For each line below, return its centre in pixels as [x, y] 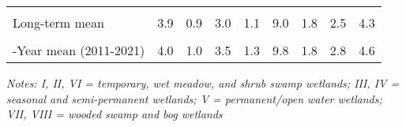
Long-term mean [58, 22]
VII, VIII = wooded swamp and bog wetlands [115, 114]
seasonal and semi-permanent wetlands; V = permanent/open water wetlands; [194, 98]
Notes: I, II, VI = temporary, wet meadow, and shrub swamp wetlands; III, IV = [203, 83]
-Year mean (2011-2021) [79, 50]
